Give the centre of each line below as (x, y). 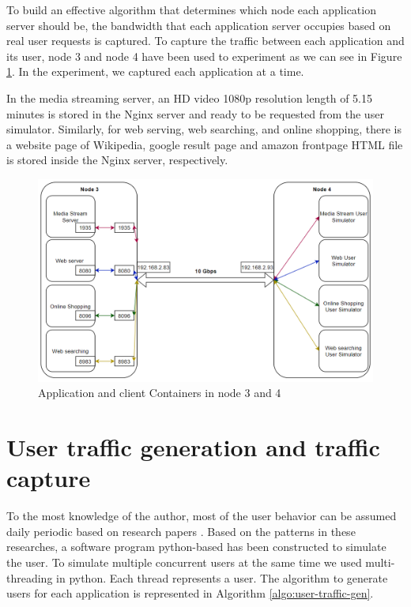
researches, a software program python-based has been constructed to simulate (196, 547)
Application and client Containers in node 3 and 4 (160, 393)
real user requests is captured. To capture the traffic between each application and (205, 41)
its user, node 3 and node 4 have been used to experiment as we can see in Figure (204, 56)
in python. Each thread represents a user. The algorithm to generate (222, 577)
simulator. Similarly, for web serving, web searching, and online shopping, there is (204, 129)
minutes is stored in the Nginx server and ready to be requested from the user (195, 113)
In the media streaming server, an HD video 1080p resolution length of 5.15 (189, 97)
